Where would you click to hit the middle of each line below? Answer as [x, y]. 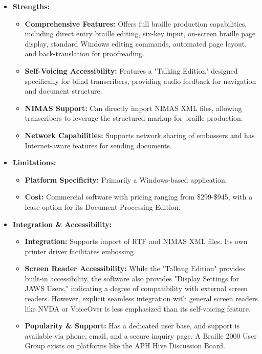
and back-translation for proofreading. [84, 53]
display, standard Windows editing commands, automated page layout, [136, 43]
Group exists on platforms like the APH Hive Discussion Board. [125, 346]
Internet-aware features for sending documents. [98, 145]
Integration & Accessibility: [62, 224]
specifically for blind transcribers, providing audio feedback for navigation [140, 81]
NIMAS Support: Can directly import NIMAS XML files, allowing [133, 108]
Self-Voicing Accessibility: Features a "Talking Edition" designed [131, 70]
